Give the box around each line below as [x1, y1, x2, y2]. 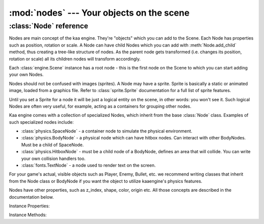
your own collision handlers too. [21, 156, 86, 161]
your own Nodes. [9, 71, 44, 78]
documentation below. [9, 194, 54, 200]
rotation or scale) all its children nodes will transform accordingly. [9, 56, 141, 62]
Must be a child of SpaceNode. [21, 142, 84, 148]
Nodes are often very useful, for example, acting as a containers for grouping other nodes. [9, 103, 192, 109]
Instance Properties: [9, 203, 50, 209]
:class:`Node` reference [9, 22, 88, 30]
